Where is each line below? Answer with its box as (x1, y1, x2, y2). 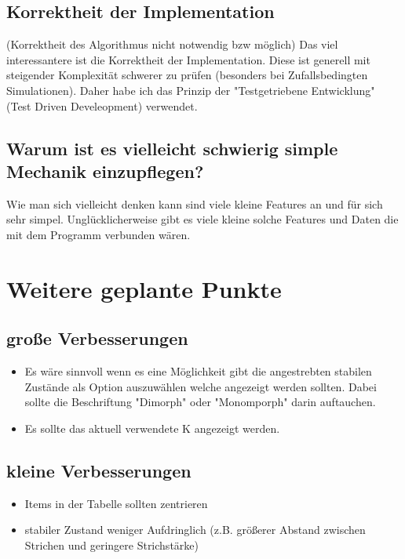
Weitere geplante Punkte (6, 272, 282, 304)
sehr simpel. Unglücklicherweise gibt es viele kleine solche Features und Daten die (6, 211, 399, 227)
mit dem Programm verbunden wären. (6, 226, 191, 242)
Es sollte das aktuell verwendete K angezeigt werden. (24, 419, 280, 436)
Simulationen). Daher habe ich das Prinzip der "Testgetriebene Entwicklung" (6, 82, 375, 98)
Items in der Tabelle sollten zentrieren (24, 495, 208, 511)
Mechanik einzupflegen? (6, 158, 204, 183)
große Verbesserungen (6, 326, 188, 350)
